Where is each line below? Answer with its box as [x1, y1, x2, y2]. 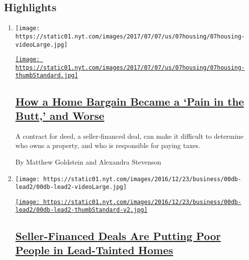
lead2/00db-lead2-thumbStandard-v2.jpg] [15, 206, 148, 214]
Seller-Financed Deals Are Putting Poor [15, 228, 221, 243]
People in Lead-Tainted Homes [15, 242, 173, 257]
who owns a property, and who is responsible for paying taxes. [15, 140, 200, 150]
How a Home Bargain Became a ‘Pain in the [15, 93, 244, 109]
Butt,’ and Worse [15, 108, 104, 123]
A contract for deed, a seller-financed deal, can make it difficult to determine [15, 130, 244, 141]
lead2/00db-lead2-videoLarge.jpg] [15, 184, 127, 191]
